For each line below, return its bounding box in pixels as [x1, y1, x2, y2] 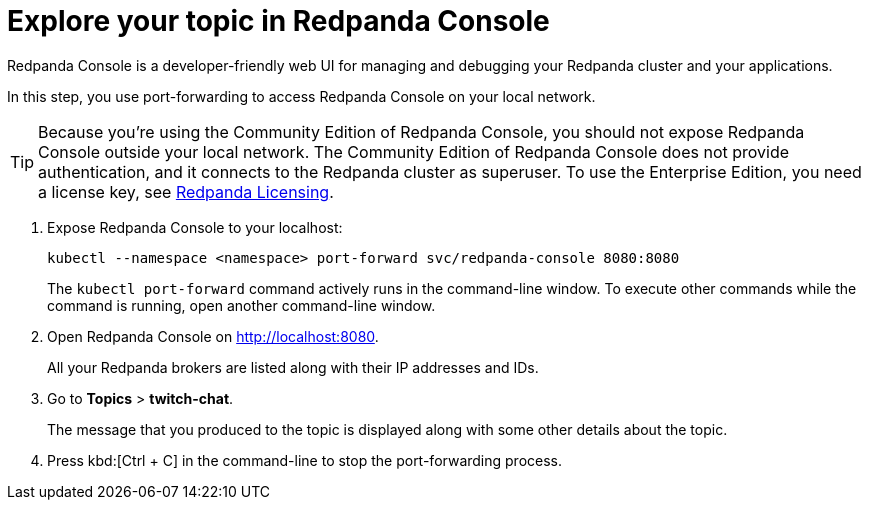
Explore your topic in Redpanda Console [7, 4, 550, 38]
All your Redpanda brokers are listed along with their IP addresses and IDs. [47, 358, 539, 376]
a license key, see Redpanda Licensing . [38, 181, 334, 202]
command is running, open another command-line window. [47, 296, 436, 314]
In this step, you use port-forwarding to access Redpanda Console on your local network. [7, 87, 596, 105]
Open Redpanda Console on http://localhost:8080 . [47, 327, 379, 345]
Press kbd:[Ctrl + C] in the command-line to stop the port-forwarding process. [47, 451, 563, 469]
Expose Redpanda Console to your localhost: [47, 218, 343, 236]
